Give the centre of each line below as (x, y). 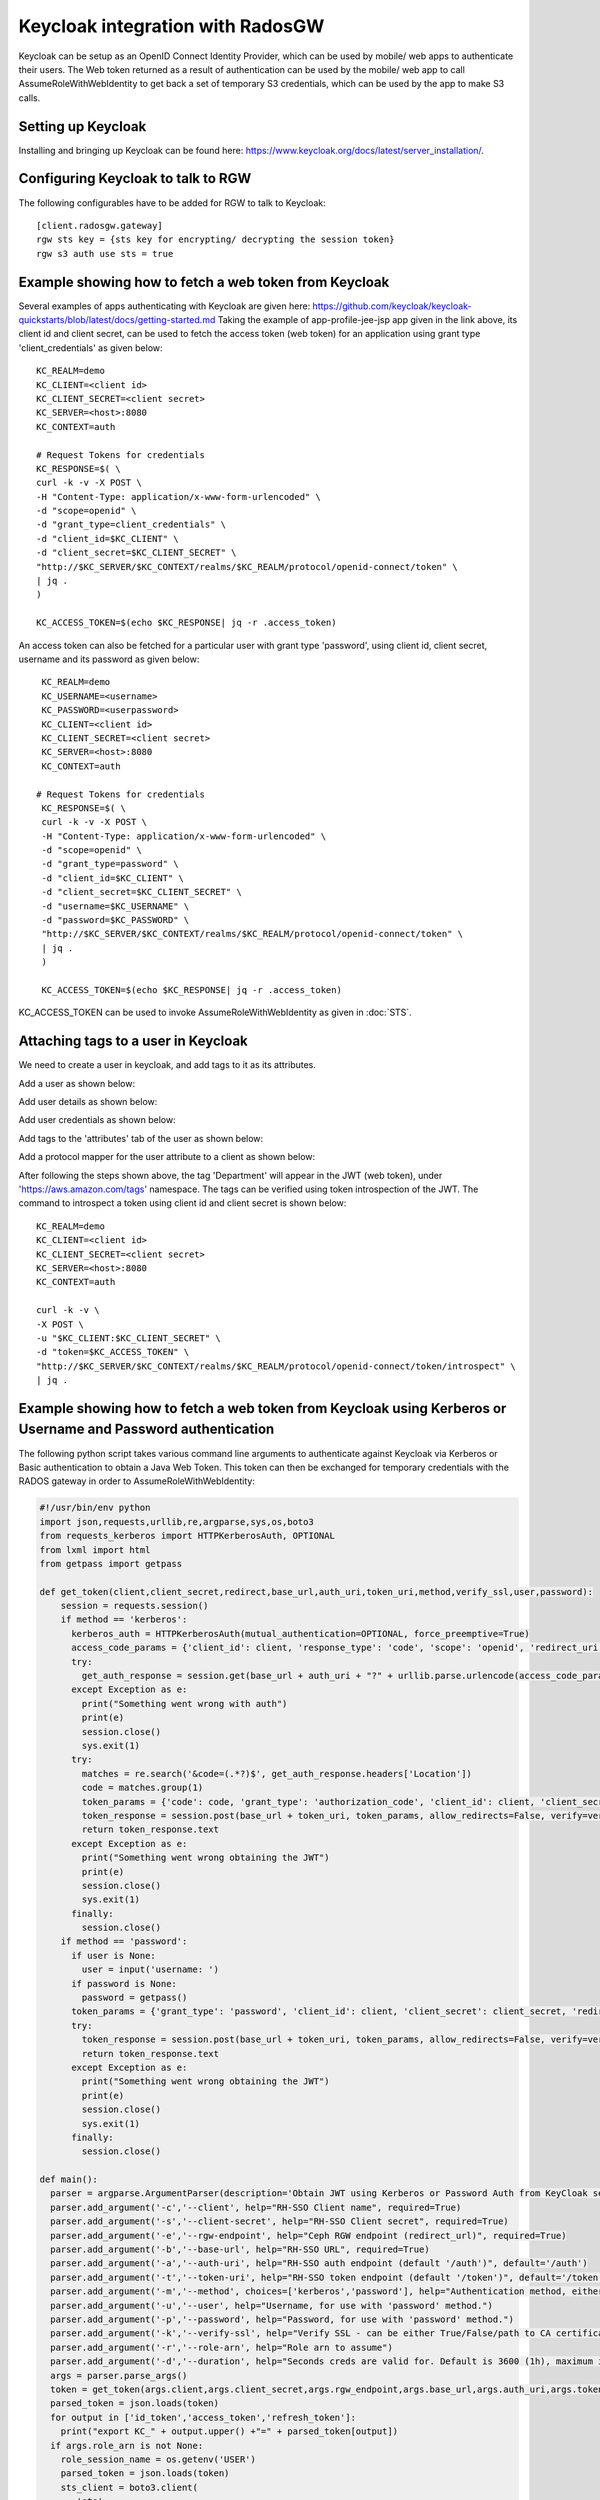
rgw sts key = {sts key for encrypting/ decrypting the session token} (215, 239)
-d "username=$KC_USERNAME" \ (115, 906)
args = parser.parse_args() (119, 2375)
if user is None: (114, 1955)
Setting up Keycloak (82, 126)
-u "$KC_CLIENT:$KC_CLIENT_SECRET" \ (129, 1338)
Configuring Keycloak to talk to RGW (135, 178)
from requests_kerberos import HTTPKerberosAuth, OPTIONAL (187, 1536)
